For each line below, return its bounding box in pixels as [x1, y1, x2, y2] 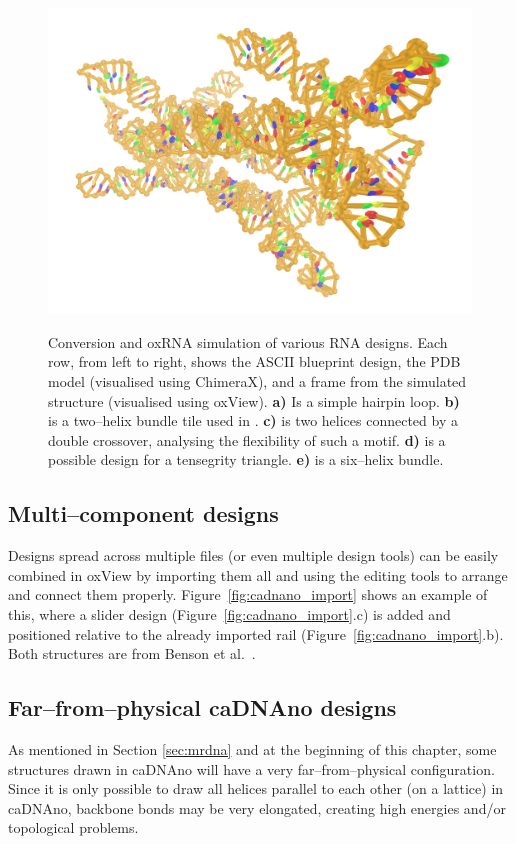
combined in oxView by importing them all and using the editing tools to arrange [8, 564, 508, 585]
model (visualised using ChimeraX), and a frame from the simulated [48, 371, 467, 392]
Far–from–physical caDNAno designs [8, 692, 397, 723]
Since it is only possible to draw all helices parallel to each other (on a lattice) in [8, 778, 504, 799]
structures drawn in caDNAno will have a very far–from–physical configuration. [8, 758, 495, 779]
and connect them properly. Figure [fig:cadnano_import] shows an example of [8, 584, 488, 605]
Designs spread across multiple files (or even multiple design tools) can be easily [8, 545, 499, 566]
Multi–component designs [8, 498, 279, 529]
